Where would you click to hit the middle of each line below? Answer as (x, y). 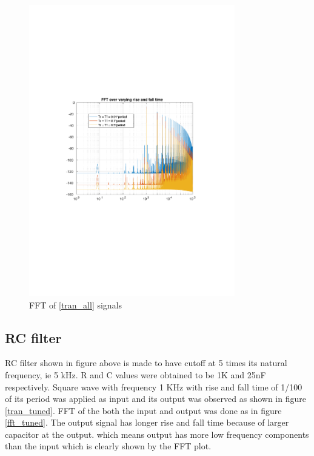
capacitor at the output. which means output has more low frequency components (157, 434)
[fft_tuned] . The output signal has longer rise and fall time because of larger (147, 422)
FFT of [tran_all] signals (76, 305)
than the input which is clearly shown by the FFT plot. (108, 446)
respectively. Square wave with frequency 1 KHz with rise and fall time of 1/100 (154, 386)
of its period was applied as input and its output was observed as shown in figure (155, 399)
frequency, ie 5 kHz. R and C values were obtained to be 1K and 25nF (135, 374)
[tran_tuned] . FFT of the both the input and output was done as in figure (143, 410)
